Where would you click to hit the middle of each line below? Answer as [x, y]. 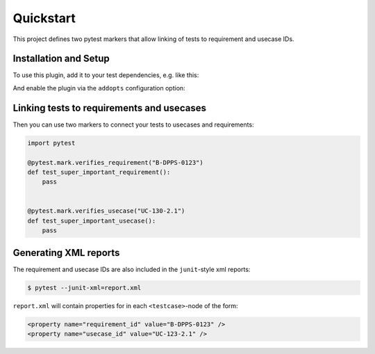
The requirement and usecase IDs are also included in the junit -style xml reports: [132, 269]
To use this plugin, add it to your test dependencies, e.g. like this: [106, 75]
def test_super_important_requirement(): [99, 172]
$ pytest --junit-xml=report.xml [84, 288]
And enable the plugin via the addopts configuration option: [99, 88]
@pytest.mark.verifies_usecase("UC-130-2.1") [106, 211]
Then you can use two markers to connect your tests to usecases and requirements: [133, 124]
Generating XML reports [66, 253]
